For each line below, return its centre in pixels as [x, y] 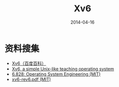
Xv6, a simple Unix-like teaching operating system [63, 69]
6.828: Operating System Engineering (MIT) [56, 74]
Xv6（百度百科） [29, 63]
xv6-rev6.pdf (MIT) [31, 79]
